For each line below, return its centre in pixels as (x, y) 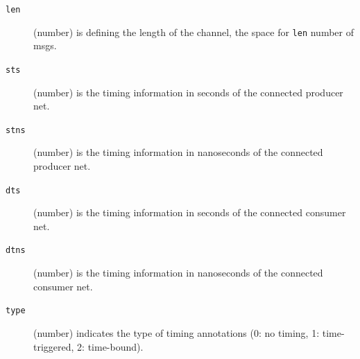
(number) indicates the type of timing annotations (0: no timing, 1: (177, 332)
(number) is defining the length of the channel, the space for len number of (194, 32)
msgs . (45, 45)
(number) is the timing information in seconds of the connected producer (188, 92)
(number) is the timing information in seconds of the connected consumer (190, 212)
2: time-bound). (110, 346)
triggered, (54, 346)
